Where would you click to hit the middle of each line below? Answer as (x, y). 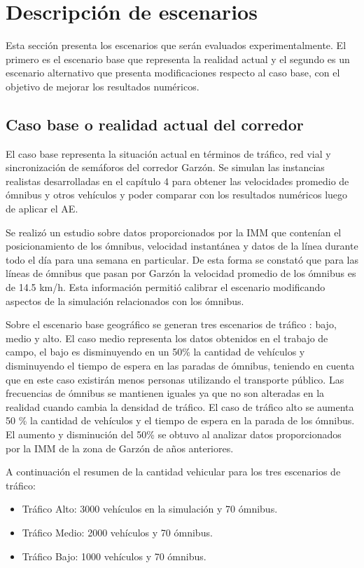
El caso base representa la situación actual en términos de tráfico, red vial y (168, 153)
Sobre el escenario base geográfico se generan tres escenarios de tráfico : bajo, (171, 324)
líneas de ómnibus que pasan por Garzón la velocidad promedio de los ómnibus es (181, 273)
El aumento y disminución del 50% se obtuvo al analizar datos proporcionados (174, 434)
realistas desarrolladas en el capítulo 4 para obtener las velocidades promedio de (177, 181)
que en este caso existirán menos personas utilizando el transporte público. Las (175, 379)
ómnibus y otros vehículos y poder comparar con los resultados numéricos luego (177, 195)
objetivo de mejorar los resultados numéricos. (103, 86)
